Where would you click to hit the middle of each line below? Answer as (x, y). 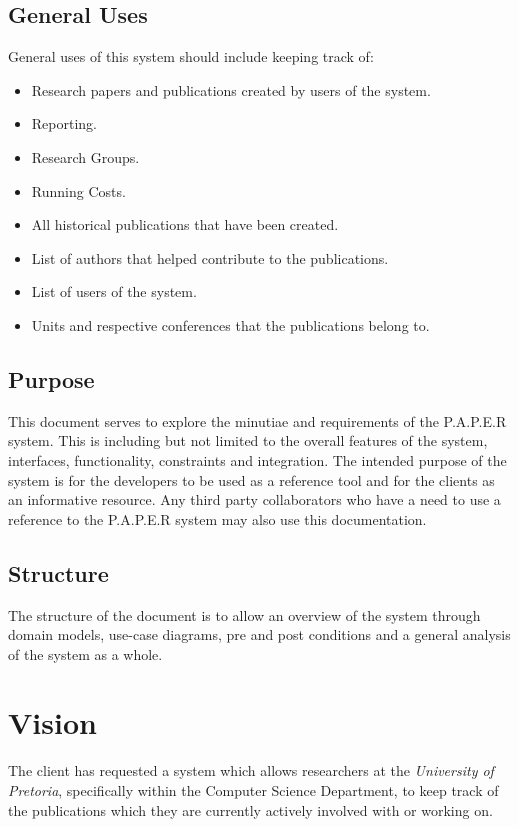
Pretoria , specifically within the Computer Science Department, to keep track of (253, 790)
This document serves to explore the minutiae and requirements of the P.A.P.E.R (257, 420)
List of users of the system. (114, 291)
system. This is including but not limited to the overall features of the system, (248, 440)
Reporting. (64, 123)
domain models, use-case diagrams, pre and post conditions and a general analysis (259, 634)
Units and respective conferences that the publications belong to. (230, 324)
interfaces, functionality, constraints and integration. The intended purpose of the (257, 459)
